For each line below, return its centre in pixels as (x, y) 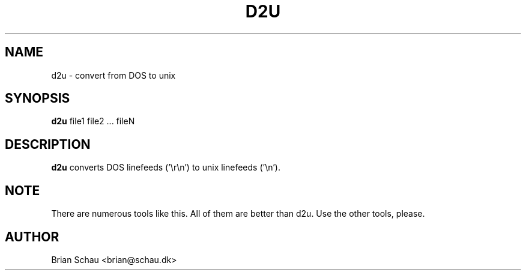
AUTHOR (32, 237)
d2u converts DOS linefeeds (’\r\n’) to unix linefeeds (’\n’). (166, 168)
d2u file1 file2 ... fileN (93, 121)
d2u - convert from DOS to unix (113, 75)
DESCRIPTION (48, 144)
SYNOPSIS (38, 98)
